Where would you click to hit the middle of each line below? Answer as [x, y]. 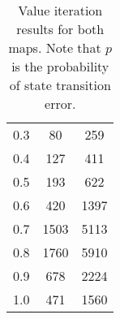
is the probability [60, 66]
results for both [60, 29]
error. [60, 103]
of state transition [60, 85]
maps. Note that [55, 47]
